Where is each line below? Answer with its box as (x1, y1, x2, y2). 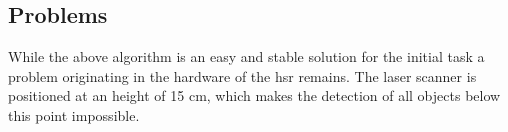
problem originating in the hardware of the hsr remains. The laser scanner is (8, 65, 477, 86)
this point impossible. (8, 104, 140, 125)
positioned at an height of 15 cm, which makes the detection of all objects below (8, 85, 501, 106)
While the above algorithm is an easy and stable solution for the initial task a (8, 46, 485, 67)
